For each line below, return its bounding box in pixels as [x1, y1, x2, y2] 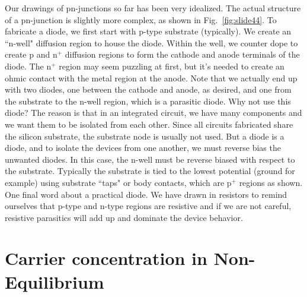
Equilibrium [5, 269, 104, 293]
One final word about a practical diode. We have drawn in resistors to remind [5, 188, 287, 200]
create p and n [5, 48, 57, 61]
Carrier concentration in [5, 246, 207, 270]
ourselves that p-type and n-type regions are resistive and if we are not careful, [5, 200, 292, 212]
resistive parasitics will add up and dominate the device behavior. [5, 211, 243, 223]
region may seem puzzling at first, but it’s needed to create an [59, 59, 284, 72]
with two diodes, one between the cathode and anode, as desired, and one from [5, 83, 292, 96]
